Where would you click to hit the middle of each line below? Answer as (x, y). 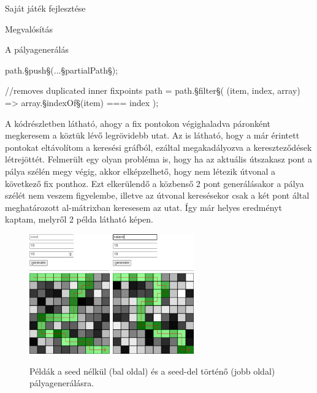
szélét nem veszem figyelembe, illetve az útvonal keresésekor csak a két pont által (157, 195)
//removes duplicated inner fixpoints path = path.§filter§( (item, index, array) (153, 90)
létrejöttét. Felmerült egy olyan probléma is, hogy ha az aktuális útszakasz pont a (159, 159)
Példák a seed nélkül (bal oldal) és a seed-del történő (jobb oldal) (152, 371)
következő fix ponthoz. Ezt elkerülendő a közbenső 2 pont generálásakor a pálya (155, 183)
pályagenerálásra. (62, 383)
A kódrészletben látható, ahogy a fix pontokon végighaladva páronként (138, 123)
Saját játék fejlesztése (45, 8)
